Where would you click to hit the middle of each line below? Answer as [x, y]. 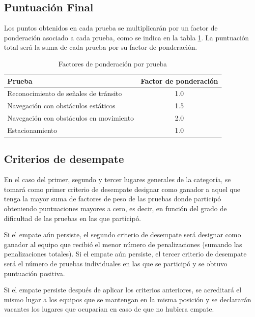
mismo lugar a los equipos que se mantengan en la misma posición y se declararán [128, 299]
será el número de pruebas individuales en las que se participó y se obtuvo [116, 263]
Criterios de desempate [64, 159]
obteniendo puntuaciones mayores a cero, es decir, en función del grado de [115, 208]
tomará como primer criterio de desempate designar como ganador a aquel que [122, 189]
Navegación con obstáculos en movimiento [71, 118]
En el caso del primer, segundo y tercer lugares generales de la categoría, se [117, 179]
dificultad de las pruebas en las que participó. [72, 218]
